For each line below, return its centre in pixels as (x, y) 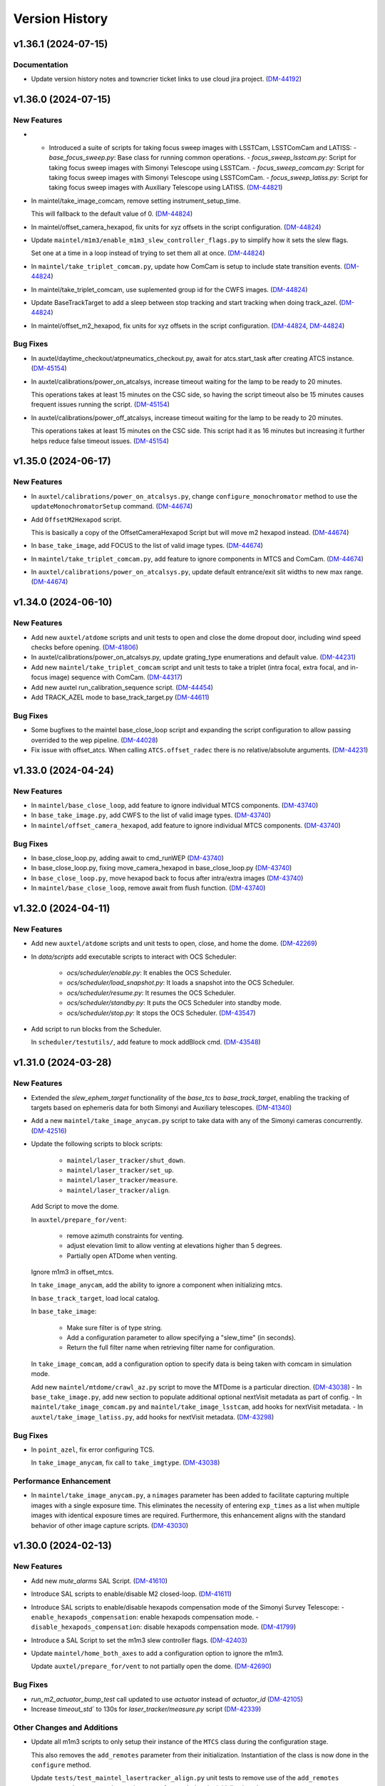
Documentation (41, 64)
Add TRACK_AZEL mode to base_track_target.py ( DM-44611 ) (120, 697)
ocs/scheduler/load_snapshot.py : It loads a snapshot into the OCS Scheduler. (180, 983)
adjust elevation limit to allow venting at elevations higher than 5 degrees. (175, 1246)
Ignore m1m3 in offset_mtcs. (72, 1272)
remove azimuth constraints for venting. (125, 1235)
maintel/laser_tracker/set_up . (120, 1170)
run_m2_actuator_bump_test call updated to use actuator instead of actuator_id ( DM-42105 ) (167, 1699)
